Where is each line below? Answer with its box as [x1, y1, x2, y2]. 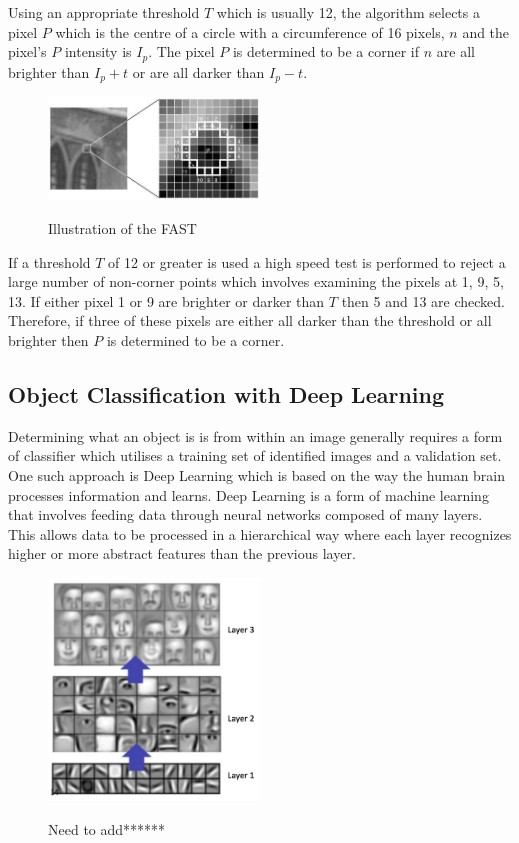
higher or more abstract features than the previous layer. [8, 543, 356, 564]
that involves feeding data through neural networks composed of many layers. [8, 504, 483, 525]
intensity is [64, 41, 132, 62]
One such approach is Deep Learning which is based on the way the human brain [8, 465, 506, 485]
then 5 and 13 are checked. [341, 290, 505, 311]
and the [462, 21, 510, 42]
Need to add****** [48, 818, 166, 839]
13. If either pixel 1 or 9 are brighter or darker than [8, 290, 325, 311]
